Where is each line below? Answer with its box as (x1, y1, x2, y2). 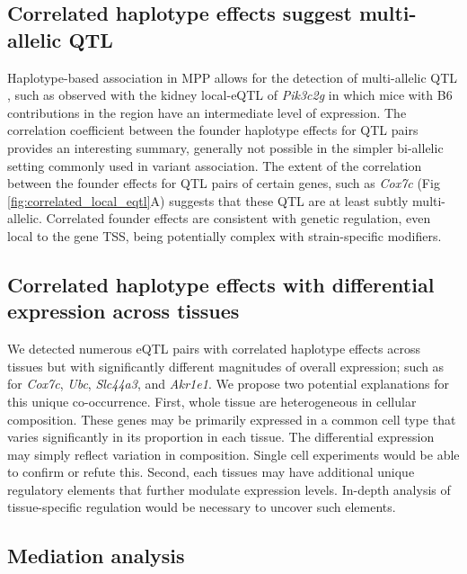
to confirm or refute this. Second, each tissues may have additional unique (7, 462, 415, 481)
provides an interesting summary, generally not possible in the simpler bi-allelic (7, 138, 444, 157)
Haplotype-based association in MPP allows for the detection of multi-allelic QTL (7, 67, 458, 86)
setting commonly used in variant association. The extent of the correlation (7, 156, 422, 175)
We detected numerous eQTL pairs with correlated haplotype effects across (7, 339, 420, 358)
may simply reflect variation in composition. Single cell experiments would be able (7, 444, 460, 463)
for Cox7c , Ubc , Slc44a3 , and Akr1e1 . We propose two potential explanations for (7, 374, 450, 393)
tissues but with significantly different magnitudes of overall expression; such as (7, 356, 445, 375)
